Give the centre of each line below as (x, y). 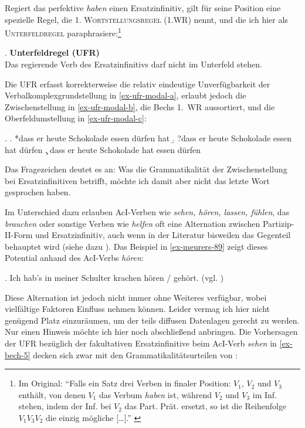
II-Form (19, 235)
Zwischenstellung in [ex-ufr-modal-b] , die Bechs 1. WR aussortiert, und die (140, 106)
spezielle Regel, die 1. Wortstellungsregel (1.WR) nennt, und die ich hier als (146, 19)
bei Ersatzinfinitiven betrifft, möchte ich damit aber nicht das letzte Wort (137, 180)
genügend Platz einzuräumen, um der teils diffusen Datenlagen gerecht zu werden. (152, 320)
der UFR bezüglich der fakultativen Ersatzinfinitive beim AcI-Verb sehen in (141, 343)
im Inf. (265, 394)
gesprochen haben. (38, 192)
